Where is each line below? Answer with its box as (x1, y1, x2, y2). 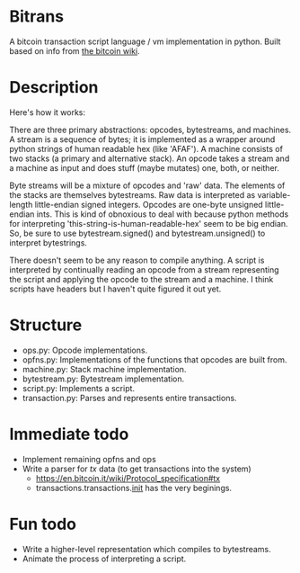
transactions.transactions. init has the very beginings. (35, 482, 232, 493)
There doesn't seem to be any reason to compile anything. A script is (9, 255, 265, 265)
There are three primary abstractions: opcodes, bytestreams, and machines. (9, 124, 292, 135)
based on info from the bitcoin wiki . (9, 45, 141, 56)
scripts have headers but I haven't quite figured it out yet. (9, 283, 222, 294)
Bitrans (9, 6, 65, 27)
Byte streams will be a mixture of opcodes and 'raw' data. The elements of (9, 180, 286, 191)
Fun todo (9, 514, 76, 534)
